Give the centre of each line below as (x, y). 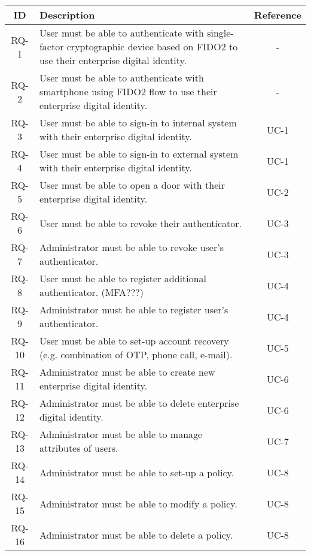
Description (67, 15)
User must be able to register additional (123, 278)
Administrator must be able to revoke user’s (132, 247)
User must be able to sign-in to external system (139, 154)
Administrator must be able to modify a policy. (138, 503)
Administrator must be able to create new (127, 372)
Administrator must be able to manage (121, 434)
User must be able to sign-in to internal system (138, 123)
